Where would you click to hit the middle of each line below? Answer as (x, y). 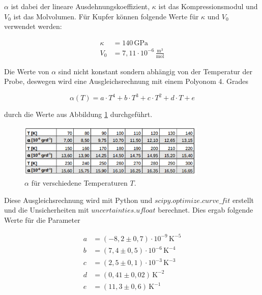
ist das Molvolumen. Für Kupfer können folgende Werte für (106, 16)
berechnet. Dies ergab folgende (206, 210)
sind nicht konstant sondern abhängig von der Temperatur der (155, 71)
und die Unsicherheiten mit (47, 210)
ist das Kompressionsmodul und (208, 6)
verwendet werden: (33, 26)
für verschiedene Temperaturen (79, 183)
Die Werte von (27, 71)
